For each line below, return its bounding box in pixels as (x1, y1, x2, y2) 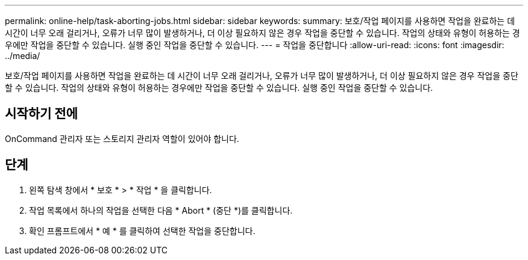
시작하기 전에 (5, 106, 78, 122)
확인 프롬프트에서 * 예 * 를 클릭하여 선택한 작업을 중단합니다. (29, 225, 256, 236)
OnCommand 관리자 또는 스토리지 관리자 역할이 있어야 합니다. (5, 133, 239, 144)
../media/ (5, 51, 40, 61)
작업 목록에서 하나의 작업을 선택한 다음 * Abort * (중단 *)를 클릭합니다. (29, 205, 293, 215)
